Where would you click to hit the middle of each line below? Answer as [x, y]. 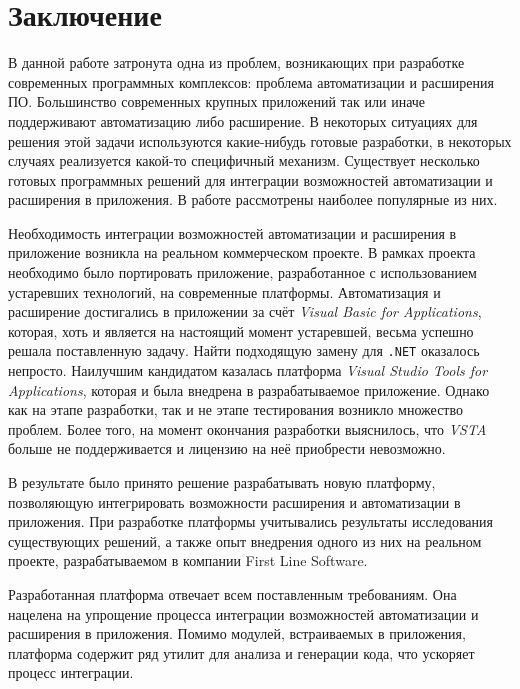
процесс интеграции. [71, 672]
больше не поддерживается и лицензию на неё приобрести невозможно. [227, 448]
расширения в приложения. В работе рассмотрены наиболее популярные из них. [253, 199]
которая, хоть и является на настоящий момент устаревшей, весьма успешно [241, 330]
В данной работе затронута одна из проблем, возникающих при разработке [236, 62]
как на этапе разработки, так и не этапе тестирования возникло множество [235, 409]
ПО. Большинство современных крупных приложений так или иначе [217, 101]
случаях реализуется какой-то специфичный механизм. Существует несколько [244, 160]
